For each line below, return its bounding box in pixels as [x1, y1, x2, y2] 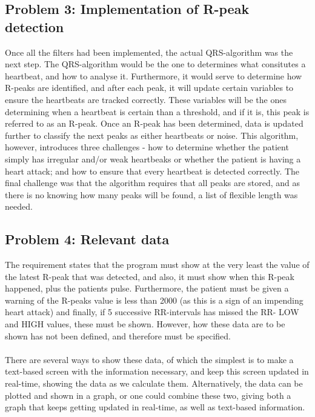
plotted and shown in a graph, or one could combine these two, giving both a [5, 389, 291, 401]
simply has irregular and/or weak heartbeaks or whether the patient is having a [5, 152, 301, 165]
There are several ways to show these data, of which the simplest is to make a [5, 353, 294, 365]
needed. [5, 200, 33, 213]
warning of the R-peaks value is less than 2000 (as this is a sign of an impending [5, 293, 303, 306]
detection [5, 17, 64, 36]
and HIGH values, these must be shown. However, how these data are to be [5, 318, 285, 330]
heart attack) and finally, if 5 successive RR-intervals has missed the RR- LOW [5, 305, 299, 318]
